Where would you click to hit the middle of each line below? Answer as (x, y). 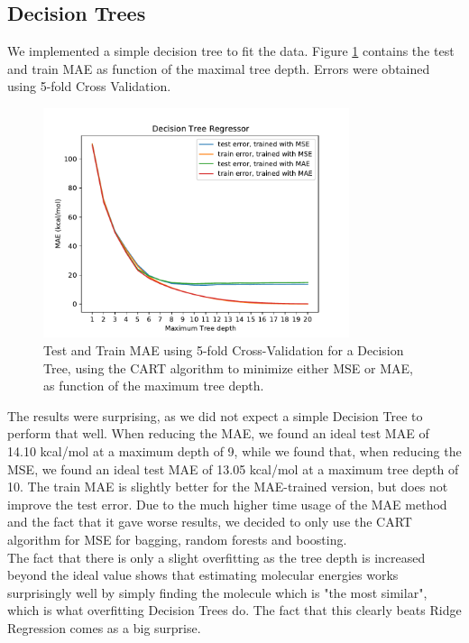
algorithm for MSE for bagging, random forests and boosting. (177, 539)
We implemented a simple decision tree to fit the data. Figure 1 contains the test (231, 51)
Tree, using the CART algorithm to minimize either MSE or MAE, (228, 367)
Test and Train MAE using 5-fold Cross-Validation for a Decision (224, 349)
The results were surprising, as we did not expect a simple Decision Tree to (215, 415)
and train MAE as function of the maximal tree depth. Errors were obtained (219, 68)
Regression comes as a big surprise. (104, 627)
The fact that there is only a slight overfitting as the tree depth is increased (216, 557)
